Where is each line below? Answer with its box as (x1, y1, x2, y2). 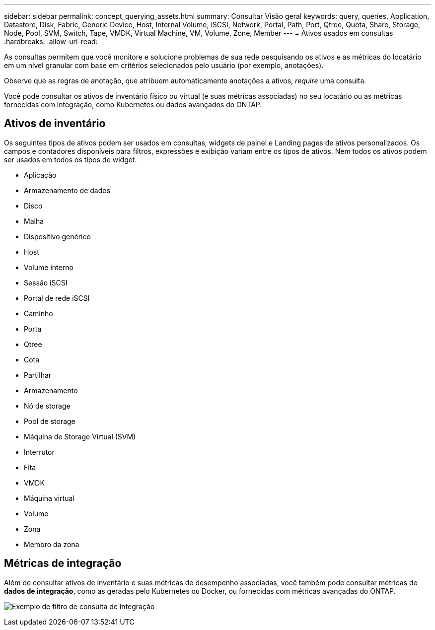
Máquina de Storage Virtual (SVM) (24, 432, 136, 441)
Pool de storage (24, 417, 75, 425)
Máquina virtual (24, 493, 74, 502)
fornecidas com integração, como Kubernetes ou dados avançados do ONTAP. (4, 100, 262, 109)
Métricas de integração (4, 557, 122, 570)
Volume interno (24, 263, 73, 272)
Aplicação (24, 170, 57, 179)
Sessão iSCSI (24, 278, 68, 287)
